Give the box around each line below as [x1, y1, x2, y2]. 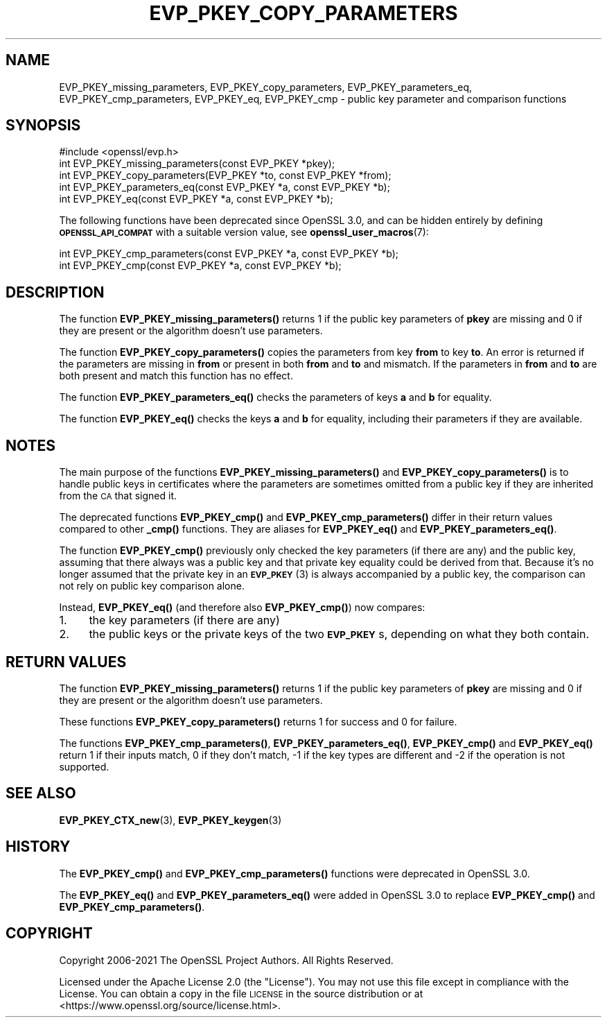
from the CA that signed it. [59, 490, 177, 502]
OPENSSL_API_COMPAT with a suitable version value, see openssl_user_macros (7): [59, 226, 429, 239]
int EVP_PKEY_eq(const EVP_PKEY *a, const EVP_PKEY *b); [59, 193, 333, 205]
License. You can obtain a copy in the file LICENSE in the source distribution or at [59, 987, 423, 999]
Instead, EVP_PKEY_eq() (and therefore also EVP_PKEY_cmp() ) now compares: [59, 601, 425, 614]
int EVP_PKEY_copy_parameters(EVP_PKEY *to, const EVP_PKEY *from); [59, 169, 392, 182]
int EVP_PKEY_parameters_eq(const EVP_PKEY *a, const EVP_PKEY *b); [59, 181, 390, 194]
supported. [59, 760, 109, 773]
